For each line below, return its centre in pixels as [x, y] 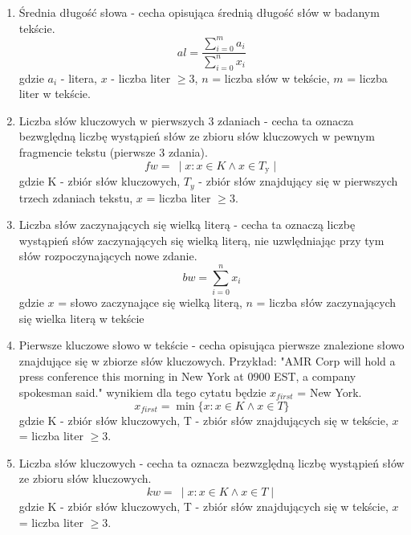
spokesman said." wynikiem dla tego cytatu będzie [142, 392]
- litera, [79, 78]
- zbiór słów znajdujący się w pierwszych [298, 181]
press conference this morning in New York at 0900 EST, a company [187, 376]
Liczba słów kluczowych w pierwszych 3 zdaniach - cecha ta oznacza [186, 120]
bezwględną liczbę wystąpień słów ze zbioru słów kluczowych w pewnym [197, 136]
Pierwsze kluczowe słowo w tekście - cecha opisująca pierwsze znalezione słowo [212, 345]
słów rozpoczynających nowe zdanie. [108, 256]
